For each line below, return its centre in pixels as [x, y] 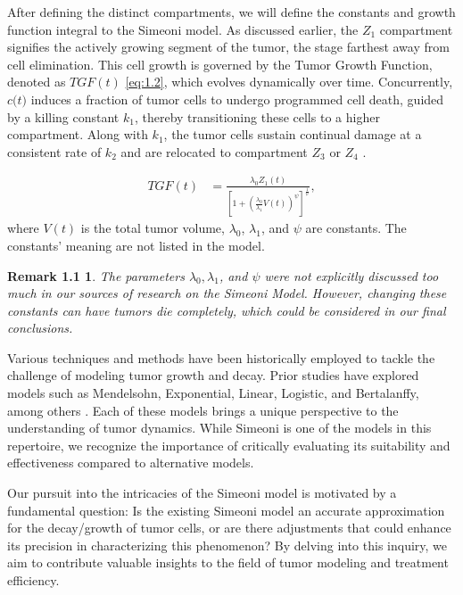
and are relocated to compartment [214, 151]
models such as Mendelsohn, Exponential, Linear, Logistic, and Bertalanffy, [213, 393]
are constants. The [356, 228]
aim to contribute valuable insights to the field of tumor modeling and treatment [228, 562]
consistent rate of [54, 151]
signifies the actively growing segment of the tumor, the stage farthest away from [228, 47]
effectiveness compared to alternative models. [131, 463]
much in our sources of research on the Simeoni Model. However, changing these [227, 293]
